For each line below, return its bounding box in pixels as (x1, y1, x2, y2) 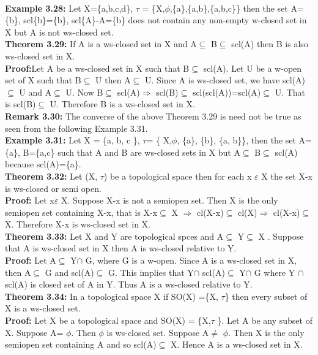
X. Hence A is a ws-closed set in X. (170, 338, 303, 351)
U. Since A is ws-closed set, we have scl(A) (144, 74, 305, 86)
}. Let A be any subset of (217, 314, 312, 327)
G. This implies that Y (108, 265, 194, 278)
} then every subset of (224, 289, 308, 302)
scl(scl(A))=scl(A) (192, 85, 261, 98)
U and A (19, 85, 52, 98)
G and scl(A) (45, 265, 94, 278)
